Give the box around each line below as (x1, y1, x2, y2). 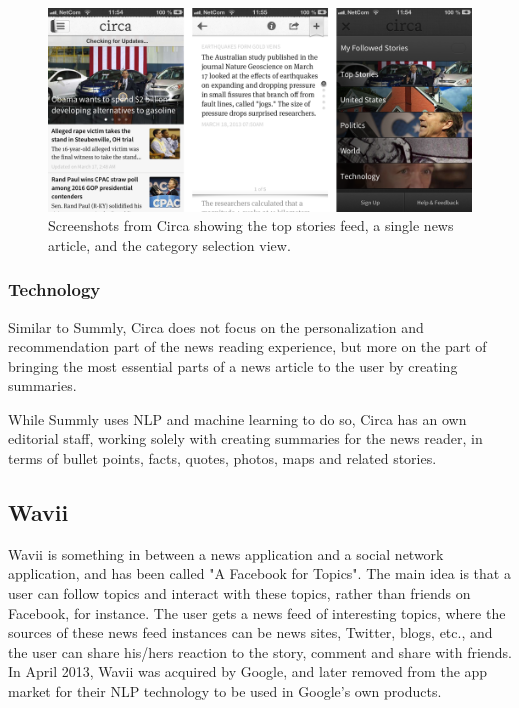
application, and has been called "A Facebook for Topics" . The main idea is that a (8, 563, 511, 584)
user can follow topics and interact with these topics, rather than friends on (8, 583, 471, 604)
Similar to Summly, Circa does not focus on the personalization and (8, 316, 424, 337)
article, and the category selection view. (48, 234, 291, 255)
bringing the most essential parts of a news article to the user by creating (8, 355, 458, 376)
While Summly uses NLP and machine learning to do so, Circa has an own (8, 408, 467, 429)
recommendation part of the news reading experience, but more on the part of (8, 336, 487, 357)
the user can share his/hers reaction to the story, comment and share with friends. (8, 641, 513, 662)
